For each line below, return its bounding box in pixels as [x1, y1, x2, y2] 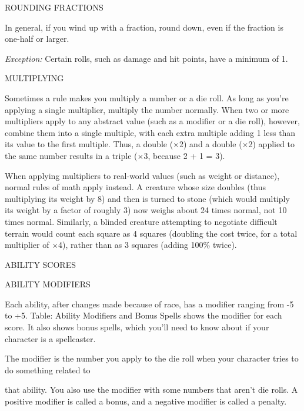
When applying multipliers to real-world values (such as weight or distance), [5, 169, 280, 181]
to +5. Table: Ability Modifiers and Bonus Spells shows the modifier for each [5, 309, 282, 321]
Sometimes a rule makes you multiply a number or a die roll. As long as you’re [5, 91, 289, 104]
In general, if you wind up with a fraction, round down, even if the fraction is [5, 21, 283, 33]
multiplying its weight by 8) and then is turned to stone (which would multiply [5, 192, 290, 204]
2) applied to [248, 138, 295, 150]
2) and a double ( [179, 138, 242, 150]
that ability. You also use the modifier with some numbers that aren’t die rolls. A [5, 383, 298, 396]
